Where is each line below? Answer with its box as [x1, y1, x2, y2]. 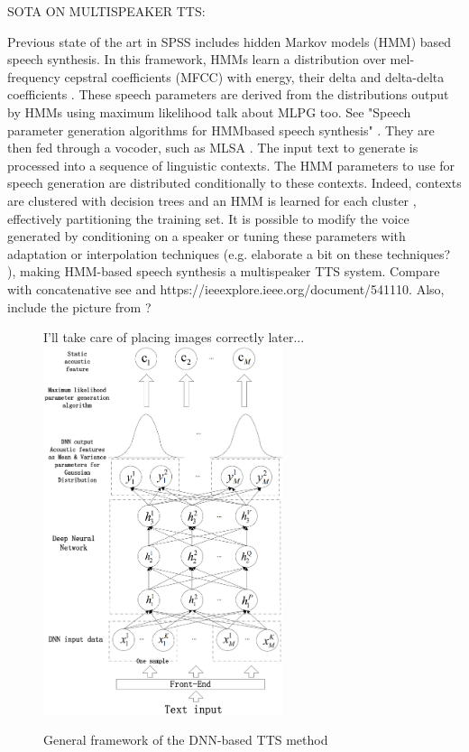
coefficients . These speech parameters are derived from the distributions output [7, 85, 449, 104]
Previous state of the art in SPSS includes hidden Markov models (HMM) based [7, 32, 452, 51]
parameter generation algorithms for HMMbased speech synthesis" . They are [7, 120, 435, 139]
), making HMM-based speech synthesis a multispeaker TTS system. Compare [7, 262, 440, 281]
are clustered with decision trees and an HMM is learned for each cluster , [7, 190, 417, 209]
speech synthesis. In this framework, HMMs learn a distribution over [7, 50, 386, 69]
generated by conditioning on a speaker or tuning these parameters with [7, 227, 406, 246]
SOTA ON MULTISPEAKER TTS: [7, 2, 206, 20]
